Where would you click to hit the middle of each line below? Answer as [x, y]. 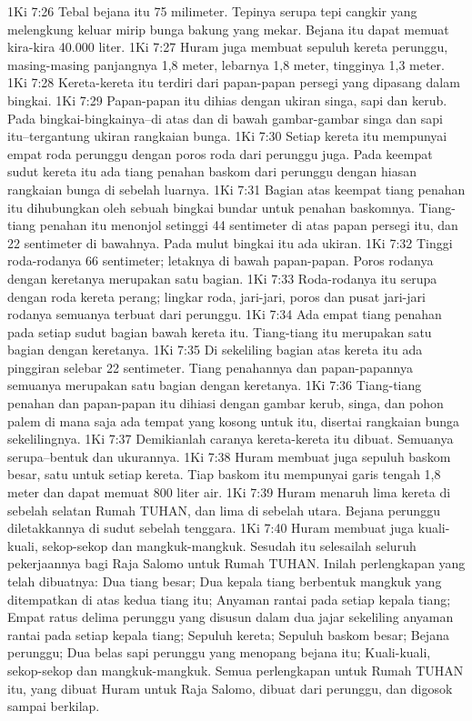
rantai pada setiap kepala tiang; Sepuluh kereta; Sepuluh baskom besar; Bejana [228, 634]
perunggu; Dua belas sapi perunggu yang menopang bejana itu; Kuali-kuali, [219, 652]
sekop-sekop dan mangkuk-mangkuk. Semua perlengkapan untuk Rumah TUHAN [236, 670]
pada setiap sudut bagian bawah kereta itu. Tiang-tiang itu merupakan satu [220, 331]
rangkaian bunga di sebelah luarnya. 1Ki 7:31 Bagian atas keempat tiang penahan [236, 189]
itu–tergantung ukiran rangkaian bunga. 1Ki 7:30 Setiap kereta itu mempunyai [227, 136]
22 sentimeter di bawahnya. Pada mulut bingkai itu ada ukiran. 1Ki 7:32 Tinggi [230, 242]
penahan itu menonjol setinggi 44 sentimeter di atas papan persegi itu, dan [249, 225]
